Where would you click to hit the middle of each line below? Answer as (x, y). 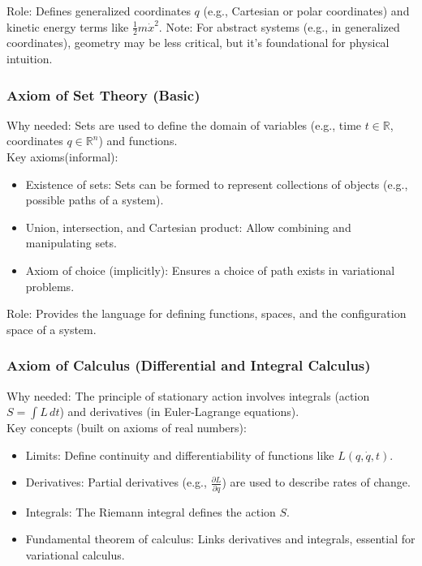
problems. (50, 286)
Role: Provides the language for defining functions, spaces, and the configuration (207, 313)
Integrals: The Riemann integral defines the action (151, 511)
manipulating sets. (71, 243)
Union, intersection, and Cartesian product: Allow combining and (188, 227)
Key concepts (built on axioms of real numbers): (127, 428)
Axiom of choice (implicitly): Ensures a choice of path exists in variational (210, 270)
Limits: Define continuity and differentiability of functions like (180, 455)
